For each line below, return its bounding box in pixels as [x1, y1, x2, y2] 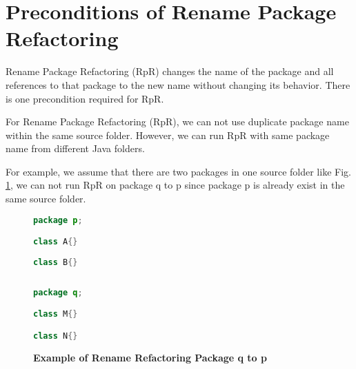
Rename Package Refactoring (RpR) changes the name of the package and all [6, 64, 334, 78]
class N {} [33, 330, 78, 341]
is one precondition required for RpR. [6, 91, 164, 105]
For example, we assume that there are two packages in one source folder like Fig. [6, 164, 351, 178]
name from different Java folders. [6, 141, 145, 156]
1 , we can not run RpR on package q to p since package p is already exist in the [6, 178, 345, 192]
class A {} [33, 237, 78, 247]
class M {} [33, 309, 78, 319]
